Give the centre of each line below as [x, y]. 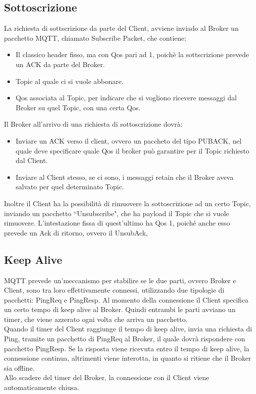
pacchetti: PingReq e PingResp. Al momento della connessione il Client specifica [126, 299]
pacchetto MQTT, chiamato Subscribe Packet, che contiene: [95, 38]
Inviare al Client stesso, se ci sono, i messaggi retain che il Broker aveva [125, 177]
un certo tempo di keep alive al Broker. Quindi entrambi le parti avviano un [120, 309]
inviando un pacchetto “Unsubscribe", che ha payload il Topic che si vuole [117, 213]
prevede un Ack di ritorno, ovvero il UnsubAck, [76, 232]
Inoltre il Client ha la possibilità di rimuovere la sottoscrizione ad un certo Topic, [128, 203]
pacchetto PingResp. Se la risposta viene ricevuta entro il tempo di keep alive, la [127, 348]
